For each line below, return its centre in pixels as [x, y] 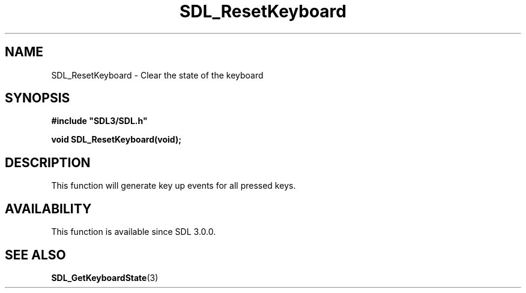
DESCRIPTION [48, 162]
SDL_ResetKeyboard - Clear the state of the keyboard [157, 75]
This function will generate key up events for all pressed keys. [174, 186]
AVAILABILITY [48, 209]
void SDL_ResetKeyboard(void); [116, 140]
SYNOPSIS [38, 98]
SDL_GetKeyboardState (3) [105, 277]
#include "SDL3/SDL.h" [99, 121]
